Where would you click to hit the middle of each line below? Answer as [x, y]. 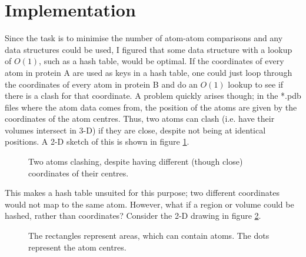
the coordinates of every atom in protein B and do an [101, 84]
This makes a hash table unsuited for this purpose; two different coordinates [142, 193]
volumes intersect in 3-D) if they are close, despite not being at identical [135, 130]
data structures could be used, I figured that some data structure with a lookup [149, 49]
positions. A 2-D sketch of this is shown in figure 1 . [97, 141]
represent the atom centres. [77, 247]
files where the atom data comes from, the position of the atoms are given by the [151, 107]
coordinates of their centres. [79, 173]
